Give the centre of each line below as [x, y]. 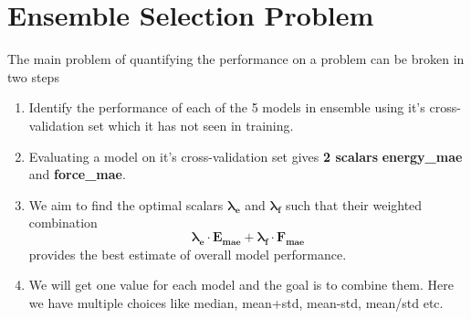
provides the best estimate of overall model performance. [188, 254]
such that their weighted [354, 204]
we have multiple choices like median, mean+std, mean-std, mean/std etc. [236, 303]
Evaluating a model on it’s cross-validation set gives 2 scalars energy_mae [246, 156]
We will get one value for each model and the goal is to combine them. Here [241, 285]
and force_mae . [77, 174]
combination [63, 223]
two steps [33, 76]
